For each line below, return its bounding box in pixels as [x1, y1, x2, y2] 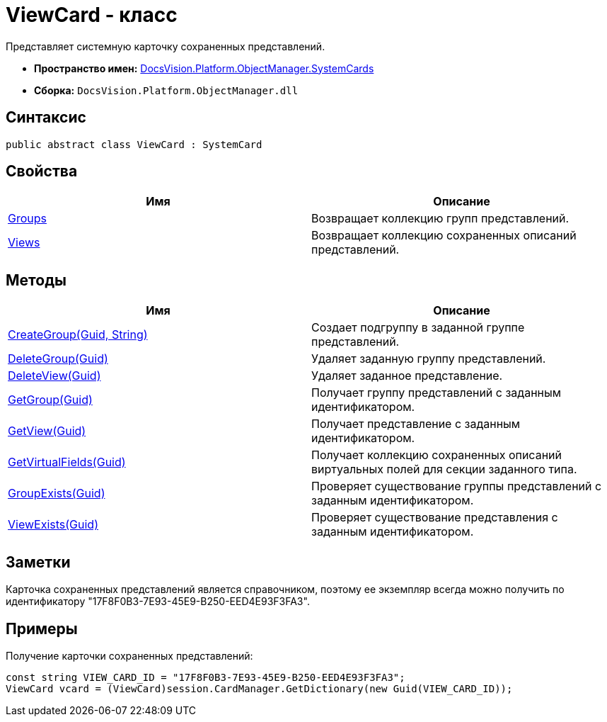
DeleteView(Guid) [8, 368, 101, 383]
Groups [8, 211, 47, 226]
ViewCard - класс [6, 3, 178, 27]
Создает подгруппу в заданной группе [311, 320, 525, 335]
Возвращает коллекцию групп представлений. [311, 211, 570, 226]
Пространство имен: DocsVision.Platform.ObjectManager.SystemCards [34, 62, 374, 74]
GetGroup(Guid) [8, 393, 93, 407]
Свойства [6, 162, 78, 181]
